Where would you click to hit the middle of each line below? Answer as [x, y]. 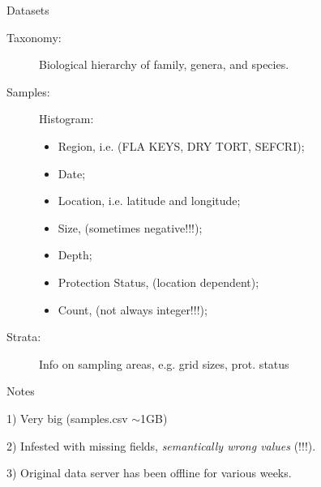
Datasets [28, 10]
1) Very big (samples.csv [67, 418]
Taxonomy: [34, 37]
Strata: [24, 337]
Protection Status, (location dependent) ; [158, 282]
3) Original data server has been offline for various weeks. [149, 473]
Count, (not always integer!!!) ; [133, 309]
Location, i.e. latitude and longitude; [149, 201]
